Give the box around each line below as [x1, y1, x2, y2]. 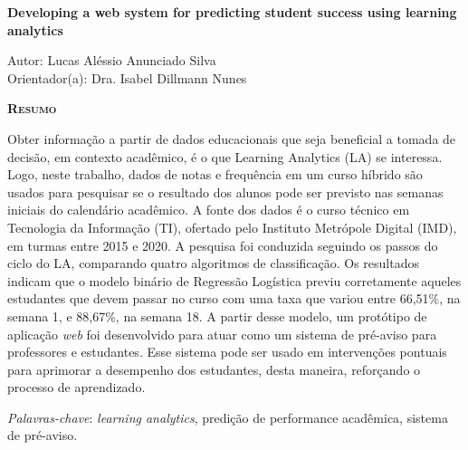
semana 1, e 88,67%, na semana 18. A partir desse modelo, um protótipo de [7, 306, 427, 325]
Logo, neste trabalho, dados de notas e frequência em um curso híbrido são [7, 165, 423, 184]
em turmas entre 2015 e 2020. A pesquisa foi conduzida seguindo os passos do [7, 235, 438, 254]
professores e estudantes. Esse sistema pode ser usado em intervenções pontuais [7, 342, 447, 361]
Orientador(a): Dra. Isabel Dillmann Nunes [7, 68, 247, 87]
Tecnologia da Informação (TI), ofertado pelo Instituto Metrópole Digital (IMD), [7, 217, 457, 236]
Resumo [7, 99, 57, 118]
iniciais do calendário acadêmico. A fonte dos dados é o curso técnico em [7, 200, 410, 219]
